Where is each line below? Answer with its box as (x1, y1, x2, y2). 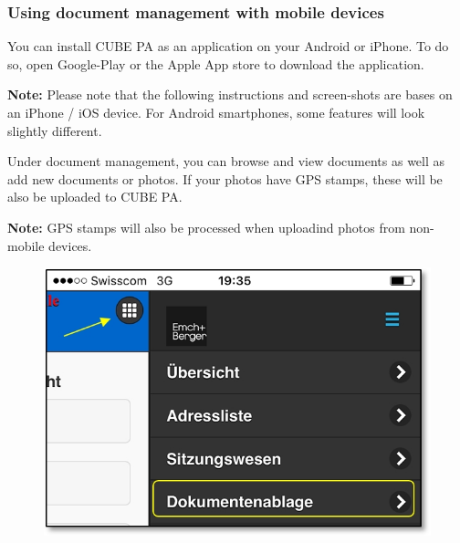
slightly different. (7, 120, 102, 140)
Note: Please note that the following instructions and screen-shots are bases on (7, 85, 453, 104)
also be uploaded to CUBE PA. (7, 187, 183, 206)
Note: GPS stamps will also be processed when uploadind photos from (7, 217, 405, 236)
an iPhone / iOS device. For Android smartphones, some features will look (7, 103, 425, 121)
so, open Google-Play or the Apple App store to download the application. (7, 54, 424, 73)
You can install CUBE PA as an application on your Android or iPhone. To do (7, 37, 449, 56)
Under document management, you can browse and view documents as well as (7, 151, 445, 171)
